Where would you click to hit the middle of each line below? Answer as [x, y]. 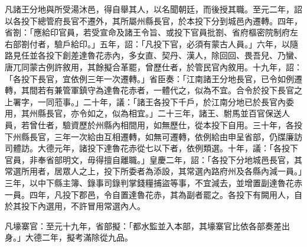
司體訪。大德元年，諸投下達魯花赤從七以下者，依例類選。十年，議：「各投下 [151, 148]
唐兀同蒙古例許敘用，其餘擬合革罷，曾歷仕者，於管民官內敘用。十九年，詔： [153, 66]
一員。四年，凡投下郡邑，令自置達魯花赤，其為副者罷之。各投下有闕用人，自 [153, 194]
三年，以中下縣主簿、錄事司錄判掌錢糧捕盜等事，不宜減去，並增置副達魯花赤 [153, 182]
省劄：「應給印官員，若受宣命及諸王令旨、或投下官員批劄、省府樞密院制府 [147, 32]
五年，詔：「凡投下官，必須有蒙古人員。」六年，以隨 [199, 43]
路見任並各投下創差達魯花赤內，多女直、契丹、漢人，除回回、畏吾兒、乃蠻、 [153, 55]
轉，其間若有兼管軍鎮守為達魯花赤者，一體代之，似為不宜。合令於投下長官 [149, 90]
